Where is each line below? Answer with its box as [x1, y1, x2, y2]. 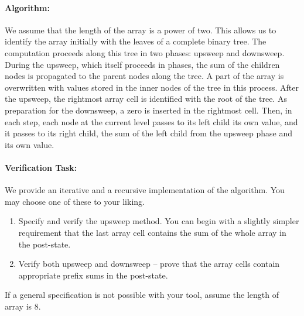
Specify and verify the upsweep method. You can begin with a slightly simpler [18, 215, 299, 227]
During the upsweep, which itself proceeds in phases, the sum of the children [5, 58, 280, 70]
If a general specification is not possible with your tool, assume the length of [5, 288, 279, 301]
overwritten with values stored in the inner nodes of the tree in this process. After [5, 81, 299, 93]
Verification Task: [5, 161, 77, 173]
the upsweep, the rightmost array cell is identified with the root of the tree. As [5, 92, 287, 105]
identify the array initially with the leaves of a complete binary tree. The [5, 35, 267, 47]
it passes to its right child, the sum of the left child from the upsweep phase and [5, 127, 292, 139]
